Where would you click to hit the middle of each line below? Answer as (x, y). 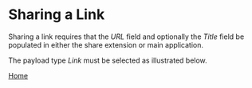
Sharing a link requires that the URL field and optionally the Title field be (126, 36)
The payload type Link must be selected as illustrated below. (108, 60)
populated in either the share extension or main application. (106, 44)
